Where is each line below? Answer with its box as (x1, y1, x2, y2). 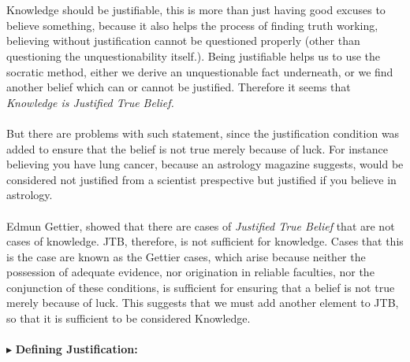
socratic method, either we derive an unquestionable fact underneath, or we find (6, 63, 393, 79)
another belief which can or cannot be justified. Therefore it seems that (6, 79, 351, 95)
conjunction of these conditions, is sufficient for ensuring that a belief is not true (6, 279, 395, 295)
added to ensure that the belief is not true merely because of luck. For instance (6, 140, 389, 157)
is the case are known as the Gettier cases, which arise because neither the (6, 248, 366, 264)
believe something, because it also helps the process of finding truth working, (6, 17, 378, 33)
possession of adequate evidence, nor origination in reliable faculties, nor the (6, 264, 375, 280)
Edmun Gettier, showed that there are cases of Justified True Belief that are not (6, 217, 395, 234)
